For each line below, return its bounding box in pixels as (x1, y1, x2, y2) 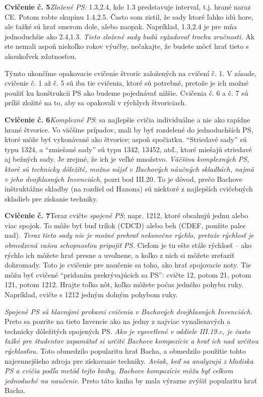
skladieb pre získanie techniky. (5, 193, 98, 204)
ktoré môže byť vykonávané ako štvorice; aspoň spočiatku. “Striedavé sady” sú (5, 134, 247, 145)
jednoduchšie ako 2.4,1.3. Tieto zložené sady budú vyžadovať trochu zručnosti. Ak (5, 31, 255, 41)
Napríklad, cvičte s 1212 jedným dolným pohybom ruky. (5, 289, 178, 300)
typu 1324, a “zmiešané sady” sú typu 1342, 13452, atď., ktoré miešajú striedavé (5, 144, 252, 154)
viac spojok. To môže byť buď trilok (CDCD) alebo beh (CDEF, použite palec (5, 220, 246, 230)
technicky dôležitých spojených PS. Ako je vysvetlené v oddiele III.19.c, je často (5, 325, 250, 336)
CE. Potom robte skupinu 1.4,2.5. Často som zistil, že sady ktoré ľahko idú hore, (5, 11, 253, 22)
